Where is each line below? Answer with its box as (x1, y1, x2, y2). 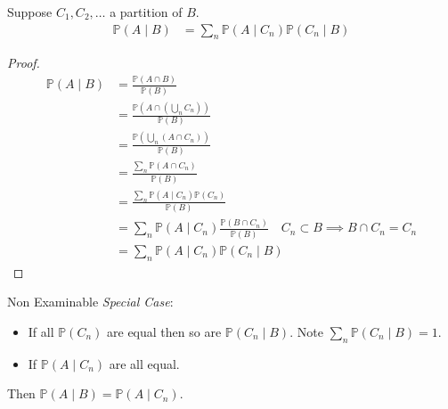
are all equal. (109, 354, 180, 372)
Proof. (7, 53, 40, 72)
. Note (289, 322, 323, 340)
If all (28, 322, 54, 340)
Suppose (7, 3, 53, 20)
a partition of (110, 3, 183, 20)
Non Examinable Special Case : (7, 292, 174, 311)
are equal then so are (107, 322, 222, 340)
